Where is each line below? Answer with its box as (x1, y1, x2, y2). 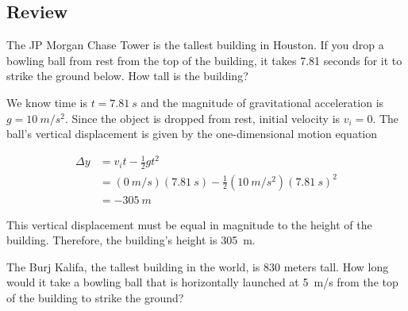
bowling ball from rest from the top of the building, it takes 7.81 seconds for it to (6, 52, 402, 68)
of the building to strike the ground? (6, 290, 184, 306)
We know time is (6, 94, 87, 110)
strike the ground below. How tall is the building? (6, 67, 248, 84)
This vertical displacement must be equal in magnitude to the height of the (6, 216, 372, 232)
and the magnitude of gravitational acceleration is (140, 94, 384, 110)
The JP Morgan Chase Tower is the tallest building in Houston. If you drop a (6, 36, 384, 53)
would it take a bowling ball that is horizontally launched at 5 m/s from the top (6, 274, 398, 290)
